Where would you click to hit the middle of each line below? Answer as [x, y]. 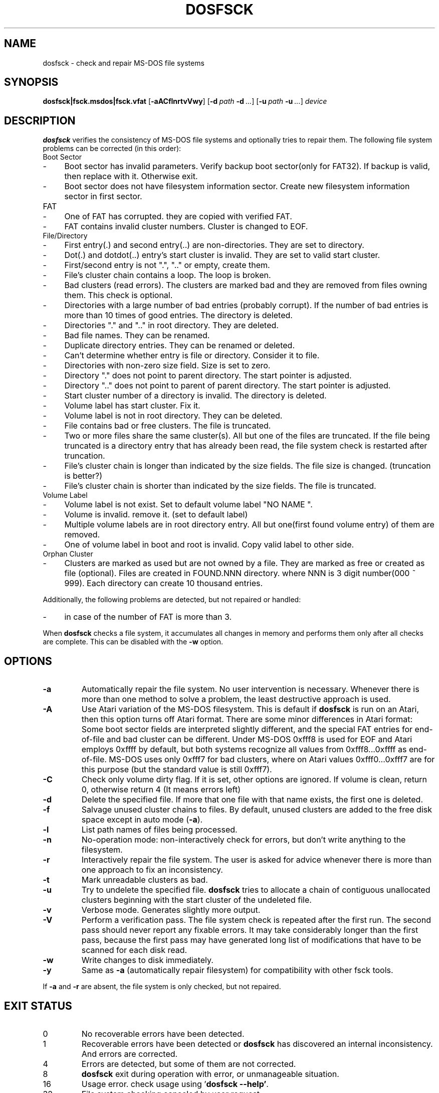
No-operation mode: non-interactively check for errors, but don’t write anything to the [244, 840]
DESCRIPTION [40, 120]
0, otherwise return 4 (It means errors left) [161, 790]
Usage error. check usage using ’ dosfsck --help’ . [175, 1084]
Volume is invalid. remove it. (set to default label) [156, 515]
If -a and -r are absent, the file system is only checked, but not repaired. [162, 987]
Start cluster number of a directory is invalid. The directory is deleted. [195, 396]
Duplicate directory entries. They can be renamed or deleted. [179, 346]
